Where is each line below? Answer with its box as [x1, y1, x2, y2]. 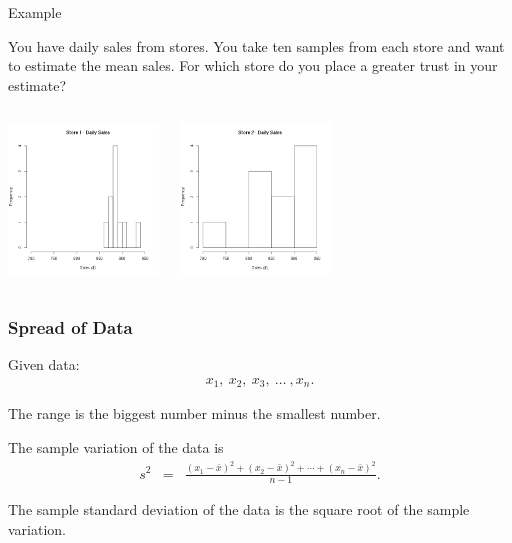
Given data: [8, 354, 80, 375]
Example [8, 2, 62, 22]
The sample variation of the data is [8, 437, 224, 458]
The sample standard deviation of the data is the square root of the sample [8, 499, 470, 520]
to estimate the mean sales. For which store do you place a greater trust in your [8, 55, 498, 76]
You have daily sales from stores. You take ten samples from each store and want [8, 35, 505, 56]
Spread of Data [8, 315, 133, 340]
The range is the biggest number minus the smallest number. [8, 403, 381, 424]
